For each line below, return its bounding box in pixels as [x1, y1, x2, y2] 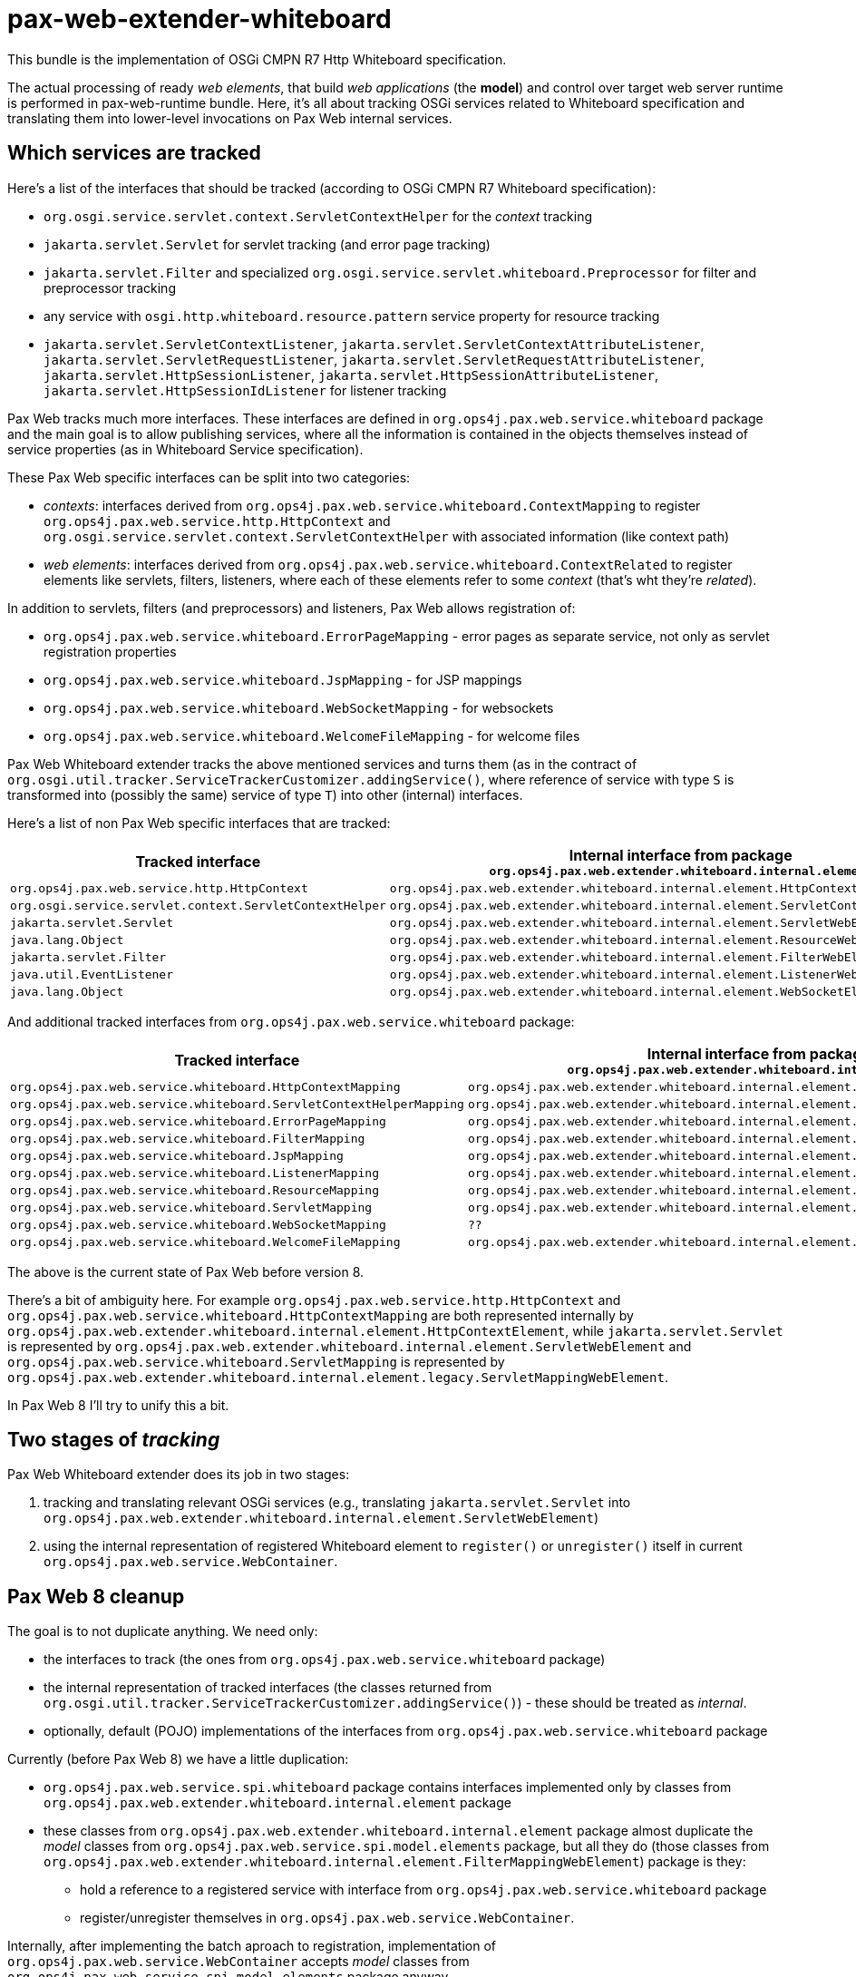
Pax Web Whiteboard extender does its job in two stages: [7, 1466, 350, 1483]
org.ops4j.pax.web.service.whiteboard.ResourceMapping [10, 1183, 379, 1197]
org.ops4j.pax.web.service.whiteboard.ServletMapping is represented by [7, 1353, 505, 1369]
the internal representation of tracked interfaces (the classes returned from [44, 1680, 492, 1696]
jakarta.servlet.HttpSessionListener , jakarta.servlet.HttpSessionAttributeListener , [44, 366, 658, 383]
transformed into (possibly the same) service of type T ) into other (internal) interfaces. [7, 786, 523, 803]
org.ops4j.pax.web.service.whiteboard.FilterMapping [10, 1131, 365, 1145]
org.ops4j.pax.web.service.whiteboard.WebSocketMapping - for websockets [44, 699, 554, 716]
